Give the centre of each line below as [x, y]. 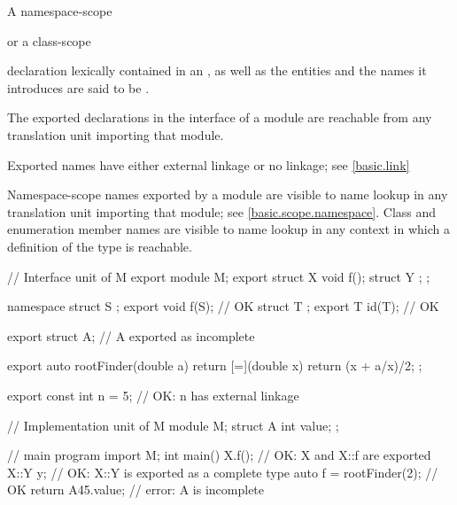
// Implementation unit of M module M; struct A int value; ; [173, 425]
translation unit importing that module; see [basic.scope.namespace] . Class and [222, 211]
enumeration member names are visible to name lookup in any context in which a [228, 229]
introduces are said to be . [78, 87]
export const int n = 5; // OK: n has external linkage [153, 395]
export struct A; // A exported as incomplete [131, 335]
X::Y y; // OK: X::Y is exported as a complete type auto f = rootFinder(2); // [223, 472]
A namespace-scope [60, 11]
